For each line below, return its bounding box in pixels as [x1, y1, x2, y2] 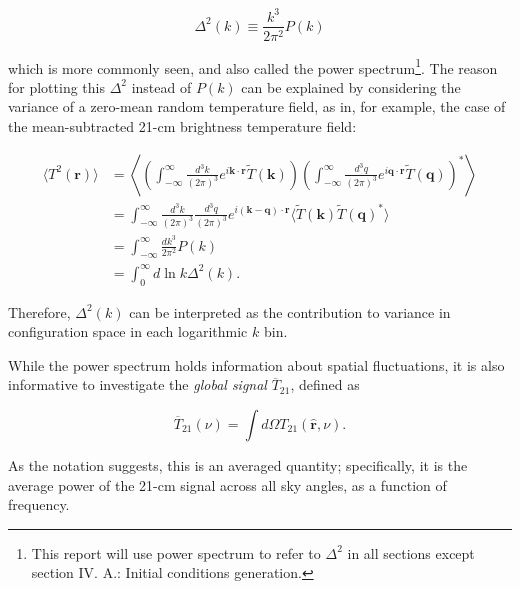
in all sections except [347, 542, 475, 563]
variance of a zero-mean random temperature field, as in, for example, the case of [8, 96, 506, 117]
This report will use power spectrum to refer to [31, 542, 321, 563]
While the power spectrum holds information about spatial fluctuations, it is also [8, 354, 505, 375]
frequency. [8, 494, 70, 515]
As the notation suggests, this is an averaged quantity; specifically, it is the [8, 455, 468, 476]
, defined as [290, 374, 360, 395]
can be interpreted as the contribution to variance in [129, 301, 451, 322]
